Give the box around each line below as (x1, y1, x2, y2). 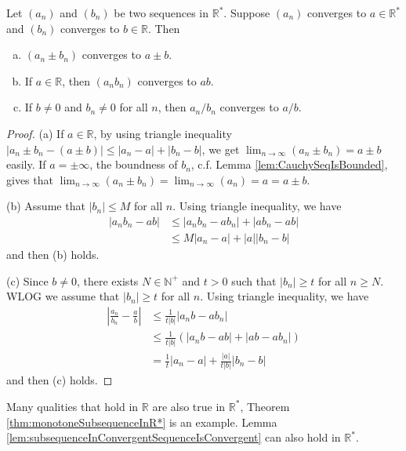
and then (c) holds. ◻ (6, 372, 113, 388)
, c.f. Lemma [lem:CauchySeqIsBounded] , (190, 156, 388, 173)
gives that (6, 171, 53, 187)
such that (231, 272, 277, 289)
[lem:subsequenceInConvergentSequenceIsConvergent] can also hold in (6, 429, 341, 446)
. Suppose (223, 5, 270, 20)
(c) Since (6, 272, 49, 289)
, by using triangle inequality (93, 125, 232, 141)
